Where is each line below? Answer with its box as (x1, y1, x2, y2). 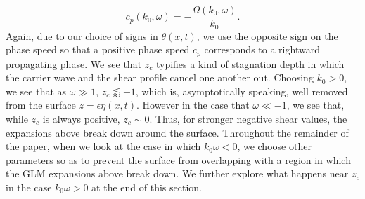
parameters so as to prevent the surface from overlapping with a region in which (6, 152, 351, 167)
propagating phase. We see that (6, 56, 142, 71)
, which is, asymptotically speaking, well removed (135, 83, 348, 98)
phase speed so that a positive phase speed (6, 42, 190, 57)
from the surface (6, 97, 76, 112)
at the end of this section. (91, 179, 202, 194)
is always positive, (42, 111, 120, 125)
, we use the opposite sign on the (196, 28, 338, 43)
